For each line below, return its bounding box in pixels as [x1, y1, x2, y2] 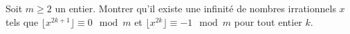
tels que [6, 14, 39, 29]
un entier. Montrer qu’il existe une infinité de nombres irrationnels [55, 1, 336, 15]
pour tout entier [234, 14, 302, 29]
